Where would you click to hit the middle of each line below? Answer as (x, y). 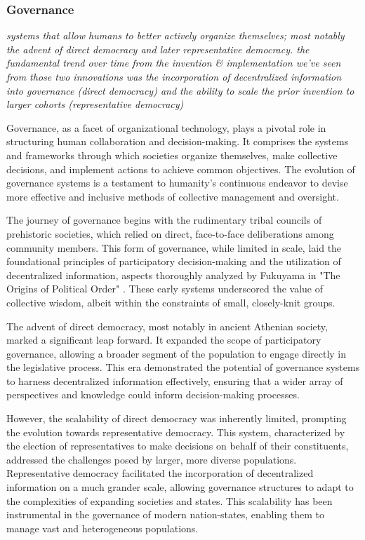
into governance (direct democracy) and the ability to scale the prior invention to (180, 90)
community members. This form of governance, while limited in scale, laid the (174, 247)
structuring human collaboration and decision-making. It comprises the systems (178, 141)
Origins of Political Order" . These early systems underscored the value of (165, 289)
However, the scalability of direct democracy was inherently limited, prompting (177, 418)
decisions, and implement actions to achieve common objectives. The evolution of (181, 169)
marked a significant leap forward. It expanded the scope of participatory (164, 340)
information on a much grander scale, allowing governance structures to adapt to (180, 487)
